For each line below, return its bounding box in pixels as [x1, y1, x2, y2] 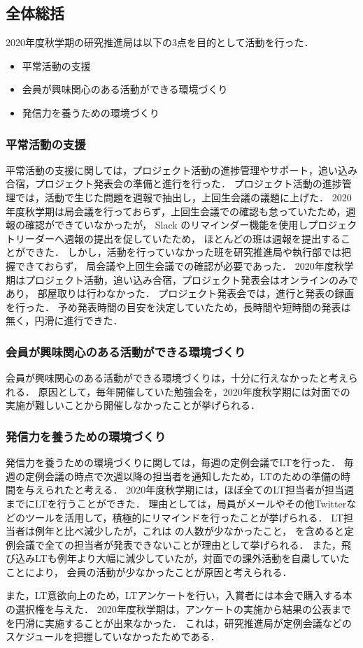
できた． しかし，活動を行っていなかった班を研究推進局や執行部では [24, 245, 341, 259]
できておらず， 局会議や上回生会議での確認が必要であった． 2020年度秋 [15, 258, 344, 273]
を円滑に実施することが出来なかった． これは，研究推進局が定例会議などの [6, 615, 352, 630]
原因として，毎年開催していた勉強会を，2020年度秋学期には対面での [38, 384, 350, 398]
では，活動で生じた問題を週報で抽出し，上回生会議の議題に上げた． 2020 [15, 189, 352, 204]
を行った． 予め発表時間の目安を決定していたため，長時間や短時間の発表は [6, 299, 351, 314]
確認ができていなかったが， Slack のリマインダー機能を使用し [24, 217, 308, 232]
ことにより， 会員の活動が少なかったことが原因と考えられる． [6, 564, 292, 579]
